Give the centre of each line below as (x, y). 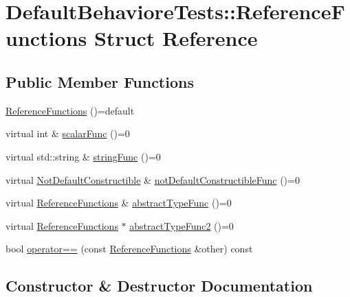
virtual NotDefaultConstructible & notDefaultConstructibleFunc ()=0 (153, 179)
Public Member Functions (100, 81)
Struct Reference (176, 38)
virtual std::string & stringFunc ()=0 (83, 156)
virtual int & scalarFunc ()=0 (68, 133)
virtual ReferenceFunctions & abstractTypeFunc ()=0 (119, 203)
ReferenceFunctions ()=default (70, 110)
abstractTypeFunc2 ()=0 (182, 225)
